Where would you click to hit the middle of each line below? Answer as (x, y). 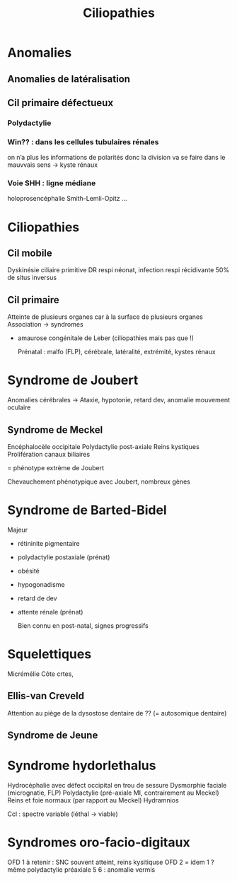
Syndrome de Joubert (73, 380)
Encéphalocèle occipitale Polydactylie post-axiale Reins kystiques (103, 447)
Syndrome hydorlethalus (82, 766)
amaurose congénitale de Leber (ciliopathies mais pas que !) (106, 338)
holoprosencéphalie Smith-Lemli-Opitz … (67, 199)
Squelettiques (50, 654)
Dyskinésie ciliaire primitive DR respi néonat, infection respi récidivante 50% (118, 270)
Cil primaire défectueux (60, 103)
